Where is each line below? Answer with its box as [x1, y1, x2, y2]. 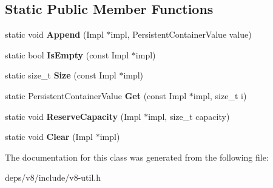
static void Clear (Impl [5, 130, 93, 143]
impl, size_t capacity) [148, 110, 230, 122]
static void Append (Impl [5, 28, 104, 41]
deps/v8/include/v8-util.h [5, 171, 101, 184]
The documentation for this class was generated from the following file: [5, 150, 269, 163]
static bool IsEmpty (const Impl [5, 48, 129, 61]
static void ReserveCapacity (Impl [5, 110, 141, 122]
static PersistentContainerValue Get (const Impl [5, 89, 187, 102]
